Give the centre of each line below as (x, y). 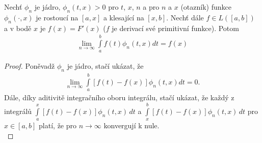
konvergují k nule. (132, 125)
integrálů (18, 111)
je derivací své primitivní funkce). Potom (175, 28)
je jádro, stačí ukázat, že (105, 66)
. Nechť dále (185, 17)
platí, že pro (58, 125)
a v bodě (18, 28)
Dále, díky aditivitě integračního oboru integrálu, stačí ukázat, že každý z (119, 97)
